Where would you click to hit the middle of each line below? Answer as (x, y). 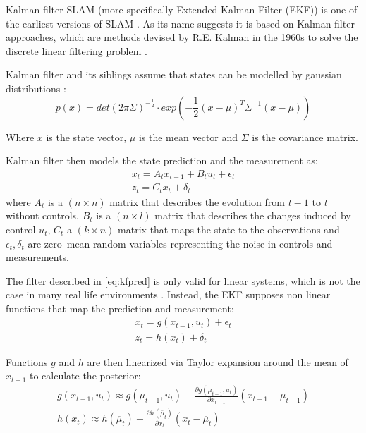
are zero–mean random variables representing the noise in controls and (180, 243)
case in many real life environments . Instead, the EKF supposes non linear (168, 294)
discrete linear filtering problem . (77, 50)
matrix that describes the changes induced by (253, 215)
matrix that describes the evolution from (197, 201)
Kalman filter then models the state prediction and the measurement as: (162, 160)
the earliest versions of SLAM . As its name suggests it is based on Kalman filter (180, 23)
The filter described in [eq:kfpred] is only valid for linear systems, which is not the (183, 280)
